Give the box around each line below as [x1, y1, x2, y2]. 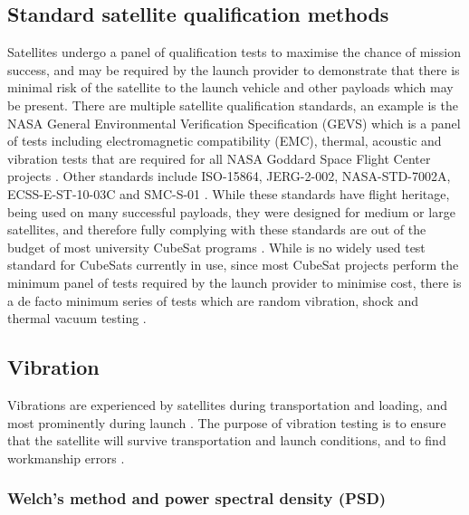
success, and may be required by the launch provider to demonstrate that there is [7, 60, 460, 79]
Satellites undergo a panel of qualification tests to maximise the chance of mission [7, 43, 461, 62]
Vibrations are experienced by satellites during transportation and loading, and [7, 395, 447, 414]
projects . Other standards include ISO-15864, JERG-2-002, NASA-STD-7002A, [7, 167, 451, 186]
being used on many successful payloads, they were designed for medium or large [7, 202, 455, 221]
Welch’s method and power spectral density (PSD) [7, 487, 387, 510]
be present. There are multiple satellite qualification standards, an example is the [7, 95, 458, 114]
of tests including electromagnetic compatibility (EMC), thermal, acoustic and [7, 131, 442, 150]
